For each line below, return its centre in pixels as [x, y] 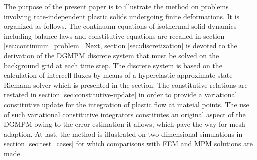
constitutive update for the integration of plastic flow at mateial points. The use [127, 104]
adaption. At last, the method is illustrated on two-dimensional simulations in [123, 133]
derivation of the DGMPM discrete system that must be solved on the [112, 55]
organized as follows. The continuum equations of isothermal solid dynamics [120, 26]
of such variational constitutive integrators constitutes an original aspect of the [125, 114]
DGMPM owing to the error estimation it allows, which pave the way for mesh [125, 124]
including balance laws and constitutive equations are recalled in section [114, 36]
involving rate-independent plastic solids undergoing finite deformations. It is [122, 16]
